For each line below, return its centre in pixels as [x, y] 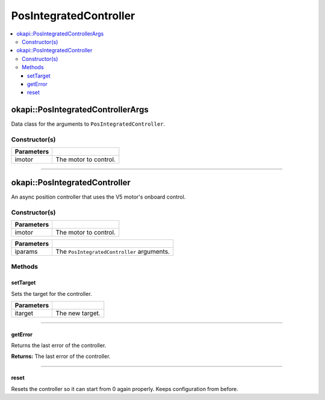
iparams [26, 251]
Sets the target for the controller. [52, 294]
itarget [24, 313]
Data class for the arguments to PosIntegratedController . [88, 124]
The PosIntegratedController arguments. [113, 251]
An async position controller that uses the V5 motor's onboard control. [98, 197]
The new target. [78, 313]
